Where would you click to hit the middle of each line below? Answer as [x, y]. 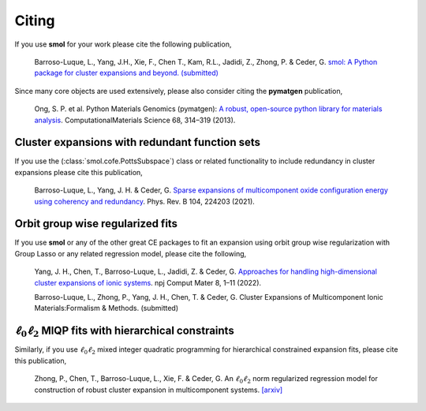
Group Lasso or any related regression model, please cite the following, [131, 253]
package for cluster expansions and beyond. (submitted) [126, 73]
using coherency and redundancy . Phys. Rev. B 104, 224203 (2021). [145, 201]
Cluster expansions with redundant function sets [137, 142]
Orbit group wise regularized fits [96, 224]
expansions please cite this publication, [79, 172]
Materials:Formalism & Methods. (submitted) [106, 308]
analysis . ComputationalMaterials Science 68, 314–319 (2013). [135, 120]
